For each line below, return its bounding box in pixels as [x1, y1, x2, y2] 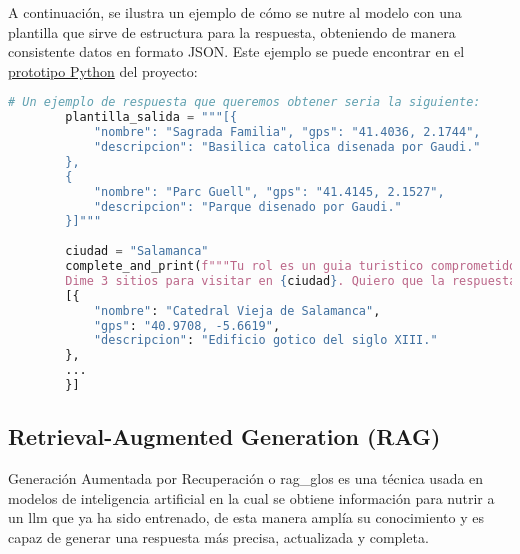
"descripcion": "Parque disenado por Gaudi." [93, 199, 402, 214]
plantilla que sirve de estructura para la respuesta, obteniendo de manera [8, 21, 456, 42]
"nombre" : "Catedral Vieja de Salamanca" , [93, 303, 381, 318]
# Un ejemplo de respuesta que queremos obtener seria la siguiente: [8, 95, 481, 110]
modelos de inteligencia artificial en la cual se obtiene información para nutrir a [8, 487, 495, 508]
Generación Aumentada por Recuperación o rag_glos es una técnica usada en [8, 468, 484, 489]
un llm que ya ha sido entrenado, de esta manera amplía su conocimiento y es [8, 507, 484, 528]
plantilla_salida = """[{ [65, 110, 238, 125]
